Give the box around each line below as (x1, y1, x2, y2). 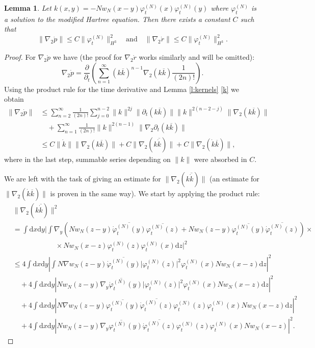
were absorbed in (194, 154, 247, 165)
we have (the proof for (52, 52, 122, 62)
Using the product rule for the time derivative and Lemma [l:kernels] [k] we (4, 83, 240, 94)
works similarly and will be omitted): (139, 52, 255, 62)
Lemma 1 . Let (4, 3, 51, 13)
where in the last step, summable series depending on (4, 154, 171, 165)
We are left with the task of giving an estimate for (4, 173, 161, 183)
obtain (4, 94, 24, 104)
